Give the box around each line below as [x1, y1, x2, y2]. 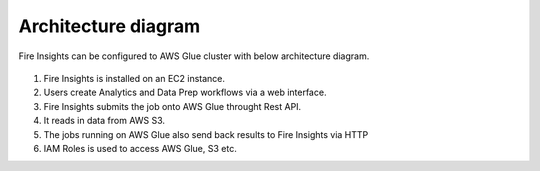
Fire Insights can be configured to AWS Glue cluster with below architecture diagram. [18, 50, 370, 62]
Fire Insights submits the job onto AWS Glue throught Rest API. [43, 100, 302, 112]
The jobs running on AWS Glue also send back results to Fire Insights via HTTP [43, 128, 369, 140]
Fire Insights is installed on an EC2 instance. [43, 72, 225, 84]
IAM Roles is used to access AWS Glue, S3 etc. [43, 142, 237, 154]
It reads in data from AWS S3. [43, 115, 165, 127]
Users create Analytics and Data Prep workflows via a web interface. [43, 86, 327, 99]
